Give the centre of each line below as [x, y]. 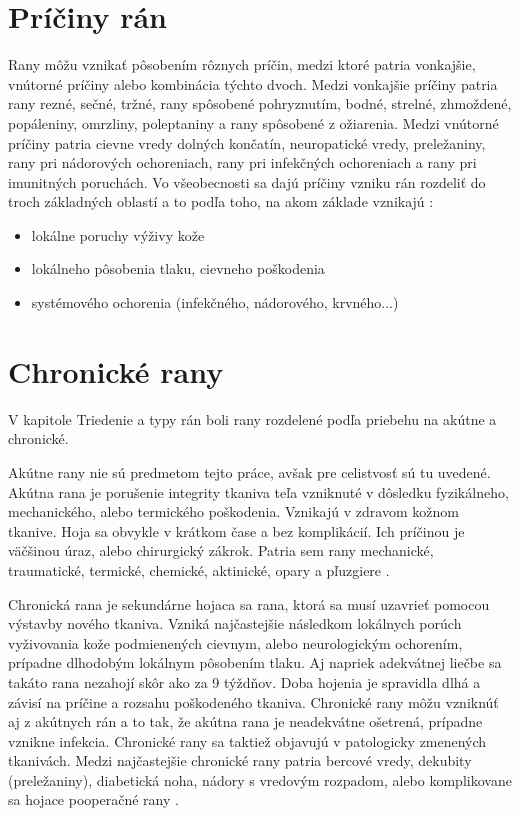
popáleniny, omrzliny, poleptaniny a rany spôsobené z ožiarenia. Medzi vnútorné [253, 122]
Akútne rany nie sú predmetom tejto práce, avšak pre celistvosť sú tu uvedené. [249, 471]
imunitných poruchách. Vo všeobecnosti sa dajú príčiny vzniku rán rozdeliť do [247, 181]
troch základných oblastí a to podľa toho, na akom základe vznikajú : [221, 201]
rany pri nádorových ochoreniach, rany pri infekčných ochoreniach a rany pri [242, 162]
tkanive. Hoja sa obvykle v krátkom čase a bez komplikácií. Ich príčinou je [236, 530]
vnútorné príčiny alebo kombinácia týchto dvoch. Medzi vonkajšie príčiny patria [253, 83]
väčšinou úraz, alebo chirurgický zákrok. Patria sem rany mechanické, [221, 550]
